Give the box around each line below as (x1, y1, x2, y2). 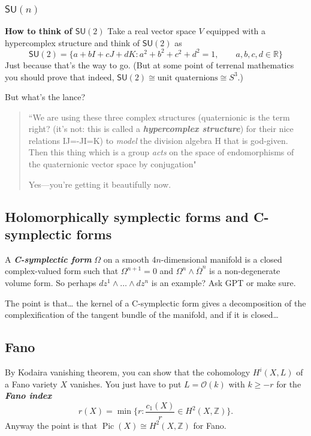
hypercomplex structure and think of (5, 36, 140, 49)
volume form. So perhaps (5, 276, 96, 289)
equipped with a (206, 25, 266, 37)
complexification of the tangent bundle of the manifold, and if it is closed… (5, 308, 279, 321)
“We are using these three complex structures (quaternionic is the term (28, 110, 290, 123)
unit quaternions (157, 73, 218, 82)
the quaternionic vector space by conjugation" (28, 158, 197, 170)
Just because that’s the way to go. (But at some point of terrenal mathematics (5, 58, 294, 71)
